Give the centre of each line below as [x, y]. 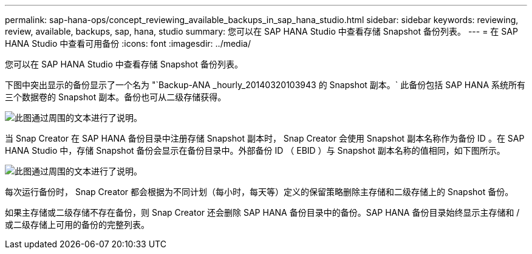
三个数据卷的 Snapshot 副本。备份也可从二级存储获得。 [116, 97]
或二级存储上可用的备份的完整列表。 [77, 225]
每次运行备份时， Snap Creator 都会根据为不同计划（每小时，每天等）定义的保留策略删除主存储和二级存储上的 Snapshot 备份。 [259, 192]
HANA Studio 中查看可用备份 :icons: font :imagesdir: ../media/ [128, 43]
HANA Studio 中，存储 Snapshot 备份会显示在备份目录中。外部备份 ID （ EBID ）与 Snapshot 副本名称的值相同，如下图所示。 [255, 150]
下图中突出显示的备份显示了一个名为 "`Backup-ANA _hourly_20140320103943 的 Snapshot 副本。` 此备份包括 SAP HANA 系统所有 [265, 85]
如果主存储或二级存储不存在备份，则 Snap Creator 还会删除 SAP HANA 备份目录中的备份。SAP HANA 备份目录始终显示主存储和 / [262, 212]
